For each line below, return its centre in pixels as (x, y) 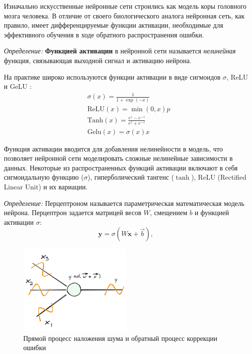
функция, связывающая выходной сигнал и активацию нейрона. (98, 60)
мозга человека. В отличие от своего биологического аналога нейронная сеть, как (124, 15)
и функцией (212, 212)
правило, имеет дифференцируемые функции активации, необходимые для (114, 25)
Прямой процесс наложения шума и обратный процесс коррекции (120, 338)
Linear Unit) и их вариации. (46, 186)
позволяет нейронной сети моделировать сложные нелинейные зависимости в (118, 158)
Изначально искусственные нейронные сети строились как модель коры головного (125, 6)
